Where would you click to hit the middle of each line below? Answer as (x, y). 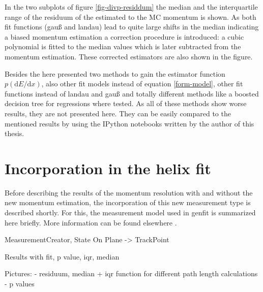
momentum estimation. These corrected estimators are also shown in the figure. (129, 56)
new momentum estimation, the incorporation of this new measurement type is (128, 202)
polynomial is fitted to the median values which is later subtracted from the (123, 46)
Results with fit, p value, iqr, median (62, 256)
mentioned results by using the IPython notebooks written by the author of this (129, 123)
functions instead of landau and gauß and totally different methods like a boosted (132, 93)
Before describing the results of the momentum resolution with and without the (129, 192)
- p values (20, 283)
